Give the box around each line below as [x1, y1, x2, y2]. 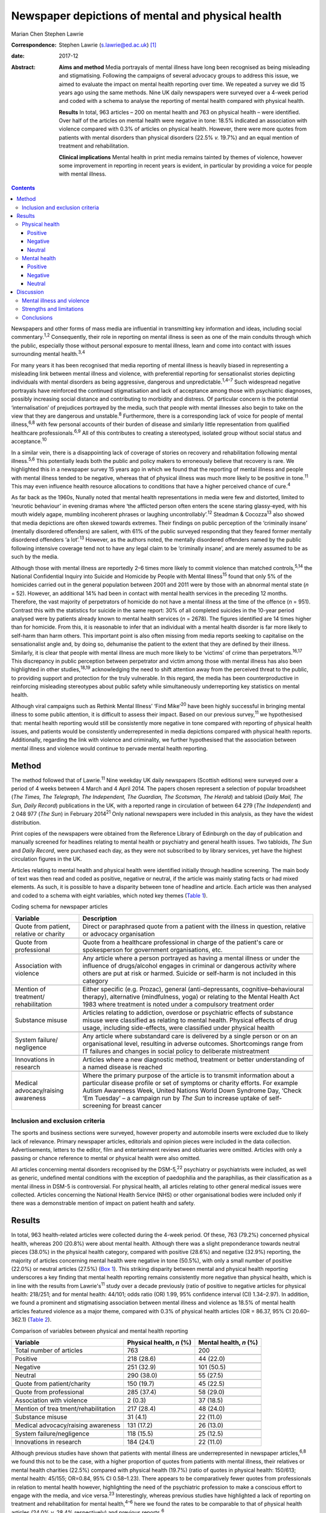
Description [82, 914, 117, 922]
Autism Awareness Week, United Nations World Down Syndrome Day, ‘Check [82, 1086, 302, 1095]
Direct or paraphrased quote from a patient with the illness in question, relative [82, 922, 306, 930]
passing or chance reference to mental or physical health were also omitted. [11, 1155, 201, 1162]
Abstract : [11, 64, 36, 71]
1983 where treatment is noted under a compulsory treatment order [82, 1000, 275, 1008]
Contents [11, 184, 36, 191]
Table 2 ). [29, 1316, 52, 1324]
